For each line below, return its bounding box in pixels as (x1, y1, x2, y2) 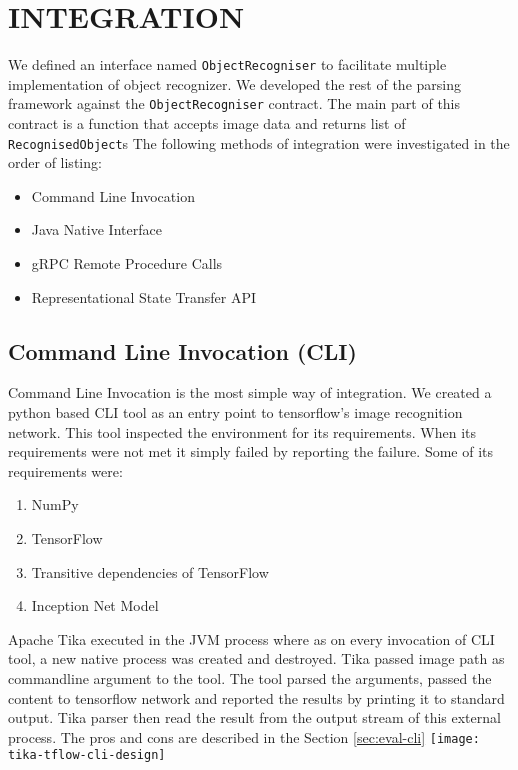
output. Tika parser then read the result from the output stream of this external (8, 707, 501, 728)
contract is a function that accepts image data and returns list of (8, 113, 406, 134)
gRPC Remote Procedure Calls (31, 253, 223, 274)
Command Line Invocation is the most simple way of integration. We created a (8, 382, 492, 403)
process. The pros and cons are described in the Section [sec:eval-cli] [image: (8, 726, 480, 747)
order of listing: (8, 152, 102, 173)
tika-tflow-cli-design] (8, 748, 166, 763)
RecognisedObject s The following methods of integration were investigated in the (8, 132, 510, 153)
